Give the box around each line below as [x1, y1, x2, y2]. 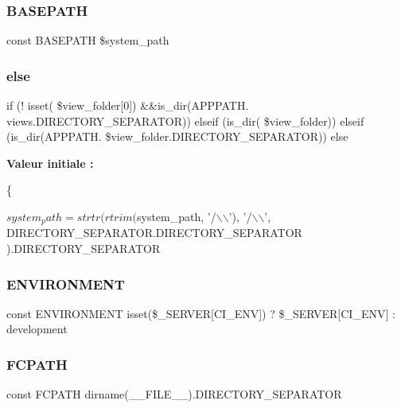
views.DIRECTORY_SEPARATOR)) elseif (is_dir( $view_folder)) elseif [6, 112, 364, 129]
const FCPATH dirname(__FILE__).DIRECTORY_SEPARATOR [6, 386, 342, 402]
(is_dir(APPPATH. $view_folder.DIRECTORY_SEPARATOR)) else [6, 128, 348, 145]
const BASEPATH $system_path [6, 32, 169, 49]
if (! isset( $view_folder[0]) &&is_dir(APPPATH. [6, 97, 249, 114]
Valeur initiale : [6, 154, 94, 171]
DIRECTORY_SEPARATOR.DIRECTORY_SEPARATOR [6, 224, 302, 241]
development [6, 321, 68, 337]
